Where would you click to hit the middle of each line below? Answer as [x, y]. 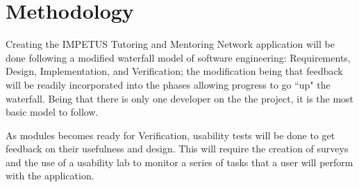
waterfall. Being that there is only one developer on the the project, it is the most [180, 98]
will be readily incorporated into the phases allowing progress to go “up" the [168, 84]
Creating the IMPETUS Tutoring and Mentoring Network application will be [170, 44]
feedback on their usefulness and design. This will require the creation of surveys [177, 149]
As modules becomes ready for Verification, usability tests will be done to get [170, 135]
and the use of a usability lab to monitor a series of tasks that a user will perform [179, 162]
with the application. [50, 176]
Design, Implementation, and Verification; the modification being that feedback [174, 71]
